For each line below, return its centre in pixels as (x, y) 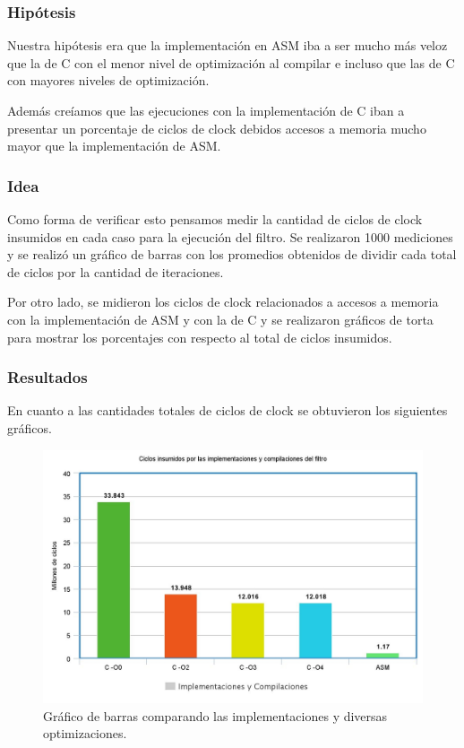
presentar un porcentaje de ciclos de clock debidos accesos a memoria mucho (217, 128)
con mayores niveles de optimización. (108, 80)
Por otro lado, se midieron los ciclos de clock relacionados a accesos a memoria (223, 302)
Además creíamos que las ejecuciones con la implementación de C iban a (206, 110)
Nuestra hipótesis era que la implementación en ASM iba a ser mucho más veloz (228, 45)
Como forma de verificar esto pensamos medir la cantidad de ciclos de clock (215, 219)
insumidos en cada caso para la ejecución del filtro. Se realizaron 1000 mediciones (230, 236)
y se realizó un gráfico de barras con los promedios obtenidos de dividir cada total (232, 254)
